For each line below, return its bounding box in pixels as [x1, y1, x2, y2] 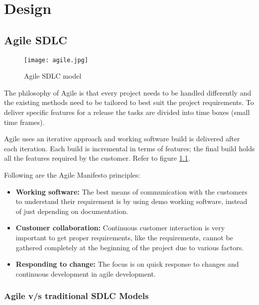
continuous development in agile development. [15, 268, 156, 279]
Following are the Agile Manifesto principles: [4, 169, 140, 180]
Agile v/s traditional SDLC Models [4, 290, 149, 302]
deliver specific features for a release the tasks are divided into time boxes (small [4, 107, 250, 117]
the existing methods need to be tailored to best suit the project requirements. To [4, 97, 254, 107]
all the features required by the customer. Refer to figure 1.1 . [4, 153, 190, 163]
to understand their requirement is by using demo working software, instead [15, 196, 248, 206]
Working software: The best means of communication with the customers [15, 186, 248, 197]
